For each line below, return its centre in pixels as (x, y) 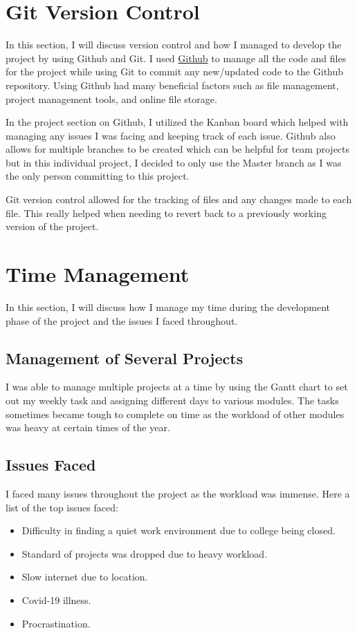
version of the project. (52, 226)
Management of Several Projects (125, 358)
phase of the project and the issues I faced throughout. (122, 320)
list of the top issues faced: (62, 507)
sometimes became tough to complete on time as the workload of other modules (175, 414)
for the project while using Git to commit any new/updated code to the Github (175, 72)
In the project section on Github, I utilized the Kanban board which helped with (177, 122)
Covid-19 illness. (56, 599)
